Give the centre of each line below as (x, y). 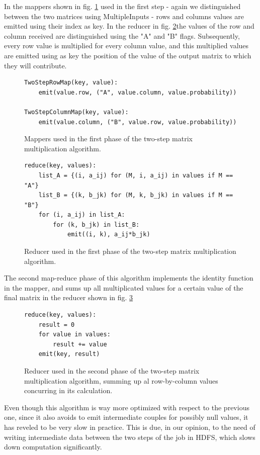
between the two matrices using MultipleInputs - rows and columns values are (124, 16)
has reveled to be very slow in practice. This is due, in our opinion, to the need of (130, 427)
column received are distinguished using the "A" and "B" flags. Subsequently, (122, 35)
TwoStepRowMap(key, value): (71, 83)
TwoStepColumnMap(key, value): (76, 112)
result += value (80, 344)
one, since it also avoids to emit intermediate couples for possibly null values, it (126, 417)
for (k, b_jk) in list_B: (96, 224)
